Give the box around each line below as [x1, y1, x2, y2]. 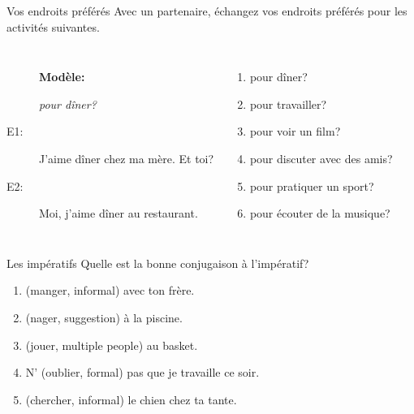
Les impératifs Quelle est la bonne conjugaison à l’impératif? [6, 254, 309, 271]
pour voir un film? [249, 123, 341, 140]
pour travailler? [249, 95, 327, 112]
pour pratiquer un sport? [249, 177, 374, 194]
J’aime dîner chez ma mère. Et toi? [39, 149, 214, 166]
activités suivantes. [6, 18, 100, 35]
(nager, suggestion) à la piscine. [25, 308, 183, 326]
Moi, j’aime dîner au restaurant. [39, 205, 198, 222]
